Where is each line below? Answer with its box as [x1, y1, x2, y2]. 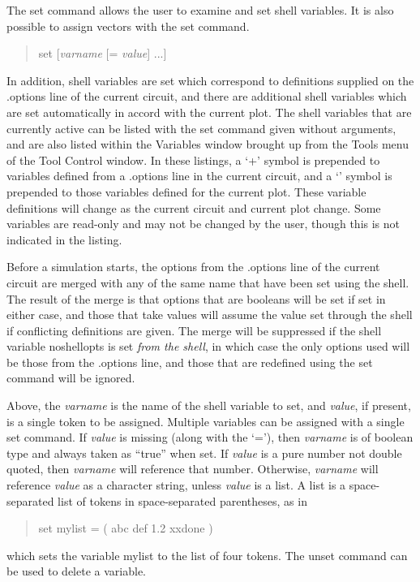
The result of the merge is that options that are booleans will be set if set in [6, 290, 386, 307]
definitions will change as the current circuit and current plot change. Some [6, 199, 381, 216]
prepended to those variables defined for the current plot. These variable [6, 183, 366, 200]
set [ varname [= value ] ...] [38, 45, 167, 62]
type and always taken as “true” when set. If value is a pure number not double [6, 444, 402, 461]
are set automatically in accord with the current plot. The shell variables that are [6, 103, 412, 120]
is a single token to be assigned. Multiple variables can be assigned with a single [6, 412, 405, 429]
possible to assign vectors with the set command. [6, 17, 250, 34]
